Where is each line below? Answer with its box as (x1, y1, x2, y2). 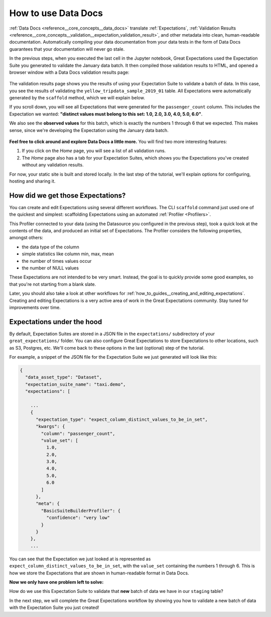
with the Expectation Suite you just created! (9, 604, 99, 610)
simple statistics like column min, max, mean (22, 251, 114, 257)
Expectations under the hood (9, 318, 102, 326)
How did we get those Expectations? (9, 191, 126, 200)
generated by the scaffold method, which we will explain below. (9, 95, 145, 101)
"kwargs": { (36, 424, 65, 429)
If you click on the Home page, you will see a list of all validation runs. (22, 148, 166, 154)
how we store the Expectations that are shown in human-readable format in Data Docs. (9, 570, 189, 576)
